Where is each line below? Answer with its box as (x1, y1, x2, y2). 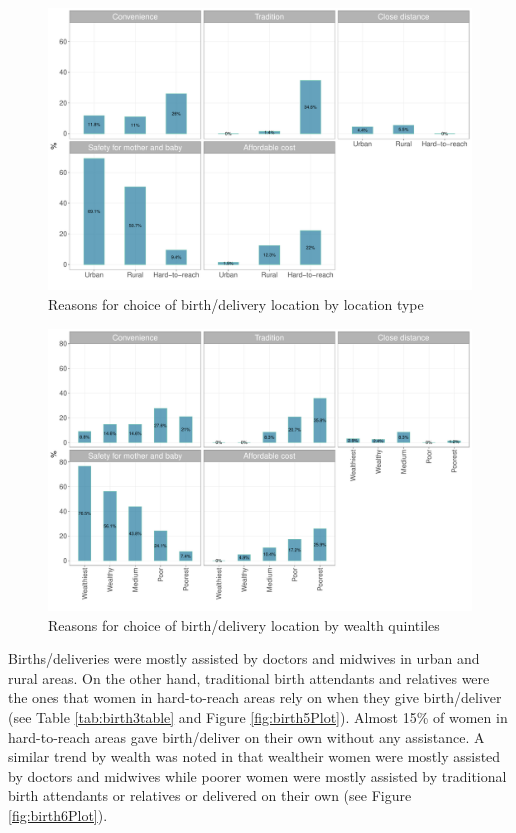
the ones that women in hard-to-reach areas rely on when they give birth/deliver (8, 687, 502, 708)
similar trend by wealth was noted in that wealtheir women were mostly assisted (8, 746, 501, 767)
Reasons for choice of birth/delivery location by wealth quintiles (48, 614, 440, 635)
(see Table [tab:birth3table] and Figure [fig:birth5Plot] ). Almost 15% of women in (8, 706, 508, 727)
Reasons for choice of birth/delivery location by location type (48, 293, 424, 314)
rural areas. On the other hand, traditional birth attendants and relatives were (8, 667, 490, 688)
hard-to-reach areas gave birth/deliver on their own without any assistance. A (8, 726, 485, 747)
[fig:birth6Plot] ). (8, 804, 108, 825)
